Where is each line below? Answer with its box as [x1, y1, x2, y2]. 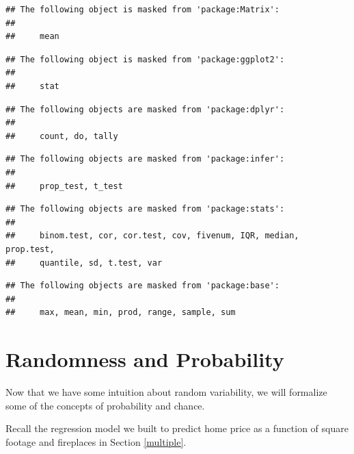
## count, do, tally [5, 131, 118, 141]
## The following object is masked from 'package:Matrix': [5, 5, 280, 14]
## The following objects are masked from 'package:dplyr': [5, 104, 285, 114]
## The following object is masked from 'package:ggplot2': [5, 54, 285, 64]
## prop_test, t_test [5, 181, 123, 191]
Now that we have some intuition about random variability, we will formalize [5, 385, 327, 399]
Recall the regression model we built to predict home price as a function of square [5, 421, 349, 436]
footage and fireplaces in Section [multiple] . [5, 434, 187, 449]
